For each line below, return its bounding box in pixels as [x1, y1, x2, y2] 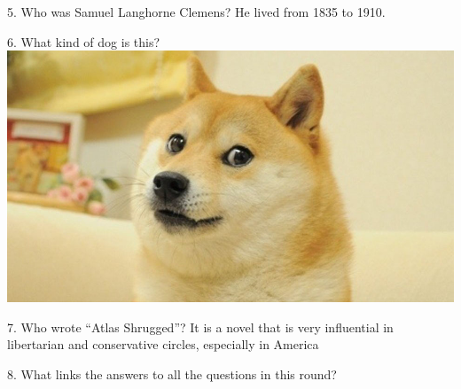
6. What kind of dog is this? [7, 32, 160, 51]
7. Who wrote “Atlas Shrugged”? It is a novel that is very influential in [7, 317, 394, 336]
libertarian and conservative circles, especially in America [7, 335, 319, 354]
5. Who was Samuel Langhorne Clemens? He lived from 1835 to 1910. [7, 3, 386, 20]
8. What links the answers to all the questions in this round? [7, 364, 337, 383]
